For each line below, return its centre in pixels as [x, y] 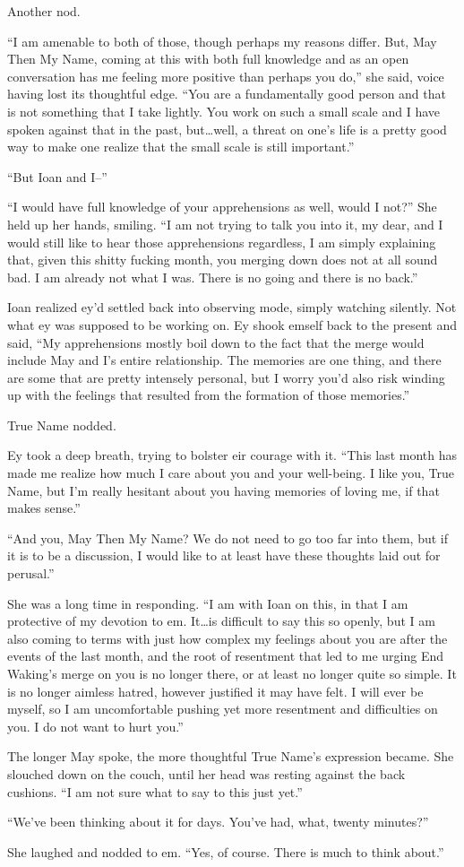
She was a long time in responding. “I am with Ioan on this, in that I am [208, 603]
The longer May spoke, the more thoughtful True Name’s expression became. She [231, 756]
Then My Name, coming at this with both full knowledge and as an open [208, 59]
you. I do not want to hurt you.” [95, 726]
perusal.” [31, 573]
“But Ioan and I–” [57, 176]
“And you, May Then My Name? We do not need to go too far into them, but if [228, 538]
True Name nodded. [62, 425]
